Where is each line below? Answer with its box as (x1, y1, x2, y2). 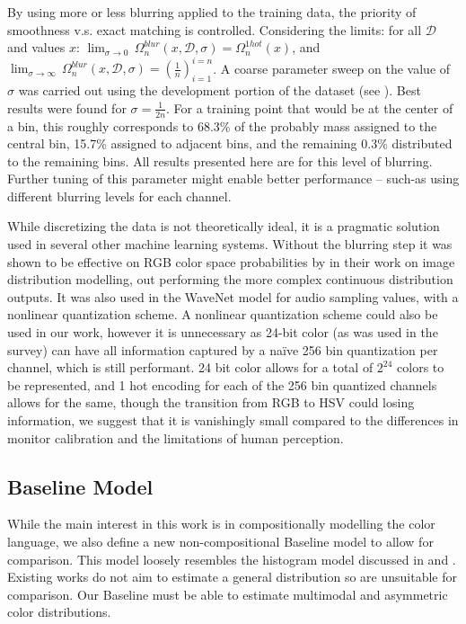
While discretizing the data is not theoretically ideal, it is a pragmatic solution (7, 217, 440, 236)
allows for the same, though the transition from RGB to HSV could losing (7, 393, 415, 412)
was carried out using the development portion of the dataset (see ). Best (18, 81, 421, 100)
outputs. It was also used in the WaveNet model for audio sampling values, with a (7, 287, 459, 306)
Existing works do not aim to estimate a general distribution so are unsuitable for (7, 567, 457, 586)
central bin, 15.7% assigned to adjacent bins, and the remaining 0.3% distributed (7, 134, 453, 153)
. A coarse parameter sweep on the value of (213, 58, 451, 77)
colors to (397, 358, 444, 377)
